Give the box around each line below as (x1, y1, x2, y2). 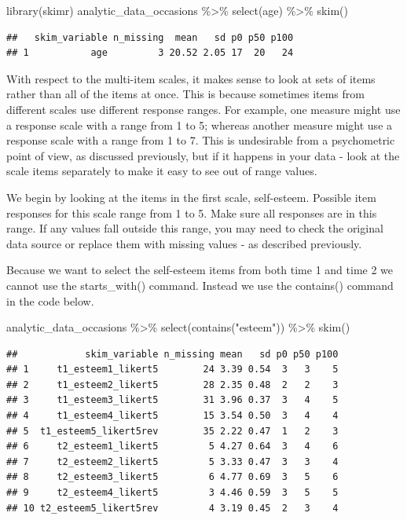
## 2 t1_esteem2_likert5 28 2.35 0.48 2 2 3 (6, 379, 339, 390)
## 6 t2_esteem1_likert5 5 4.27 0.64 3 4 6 (6, 441, 339, 452)
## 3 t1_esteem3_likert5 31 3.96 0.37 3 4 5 (6, 394, 339, 406)
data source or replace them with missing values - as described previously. (6, 235, 362, 251)
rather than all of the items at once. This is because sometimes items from (6, 86, 365, 102)
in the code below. (6, 292, 94, 309)
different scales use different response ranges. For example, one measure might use (6, 101, 401, 117)
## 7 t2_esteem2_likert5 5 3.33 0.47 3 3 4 (6, 456, 339, 467)
